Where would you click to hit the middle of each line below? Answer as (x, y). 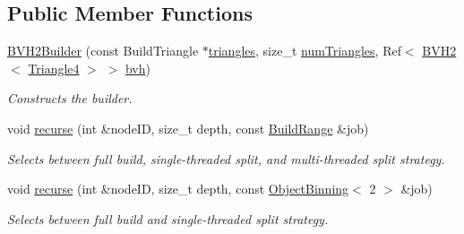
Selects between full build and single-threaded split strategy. (168, 218)
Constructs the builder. (70, 98)
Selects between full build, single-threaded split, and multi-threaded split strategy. (226, 158)
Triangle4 (54, 68)
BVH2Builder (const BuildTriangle (103, 51)
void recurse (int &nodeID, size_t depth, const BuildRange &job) (188, 128)
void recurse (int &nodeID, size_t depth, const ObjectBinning (178, 189)
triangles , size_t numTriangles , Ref (305, 51)
